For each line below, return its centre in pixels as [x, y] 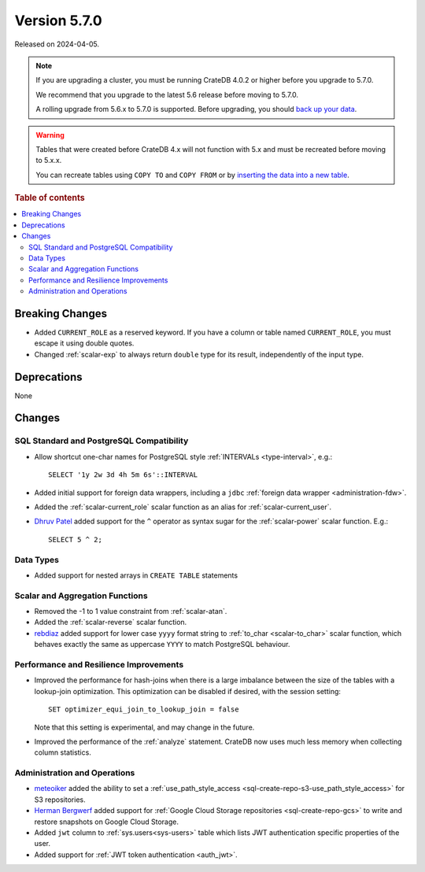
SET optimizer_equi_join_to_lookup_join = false [144, 709]
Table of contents [50, 198]
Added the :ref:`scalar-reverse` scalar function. [111, 623]
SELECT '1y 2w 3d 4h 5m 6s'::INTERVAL [123, 475]
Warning [50, 135]
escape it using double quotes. [84, 343]
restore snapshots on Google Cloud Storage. [106, 822]
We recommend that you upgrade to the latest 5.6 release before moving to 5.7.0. [167, 94]
